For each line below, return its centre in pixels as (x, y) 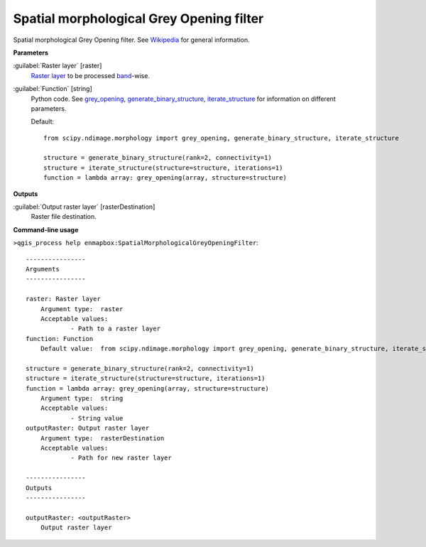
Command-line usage (46, 229)
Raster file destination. (64, 217)
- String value (97, 418)
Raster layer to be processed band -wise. (91, 75)
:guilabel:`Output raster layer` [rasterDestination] (84, 207)
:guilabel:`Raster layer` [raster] (58, 66)
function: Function (60, 339)
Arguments (43, 269)
